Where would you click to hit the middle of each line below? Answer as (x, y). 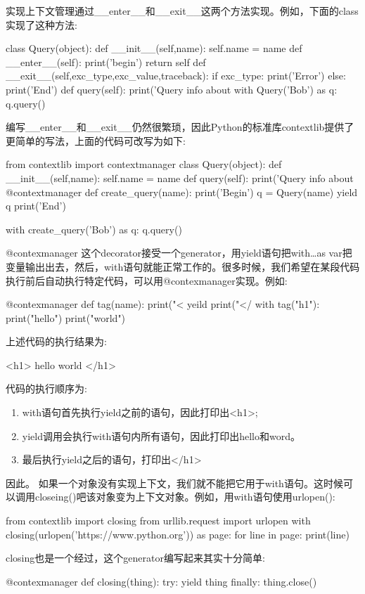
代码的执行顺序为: (46, 388)
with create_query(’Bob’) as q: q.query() (94, 229)
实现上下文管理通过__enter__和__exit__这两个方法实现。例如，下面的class (182, 11)
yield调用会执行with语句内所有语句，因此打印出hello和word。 (161, 435)
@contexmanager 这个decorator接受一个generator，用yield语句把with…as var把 (179, 253)
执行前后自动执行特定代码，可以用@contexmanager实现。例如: (147, 280)
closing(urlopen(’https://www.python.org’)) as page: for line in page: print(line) (178, 534)
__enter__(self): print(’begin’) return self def (106, 62)
